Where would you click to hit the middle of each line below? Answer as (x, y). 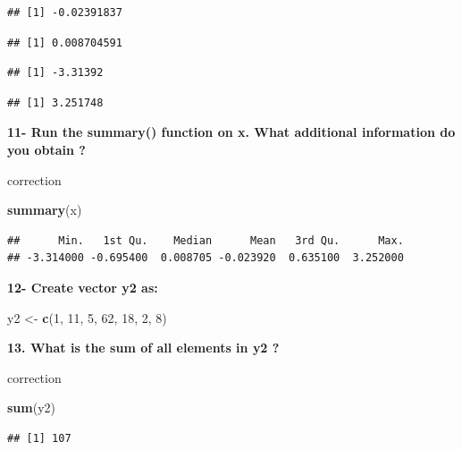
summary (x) (45, 210)
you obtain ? (46, 149)
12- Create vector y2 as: (83, 287)
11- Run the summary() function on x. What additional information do (231, 132)
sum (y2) (32, 408)
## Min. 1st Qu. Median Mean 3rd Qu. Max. (206, 240)
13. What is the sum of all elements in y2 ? (143, 348)
